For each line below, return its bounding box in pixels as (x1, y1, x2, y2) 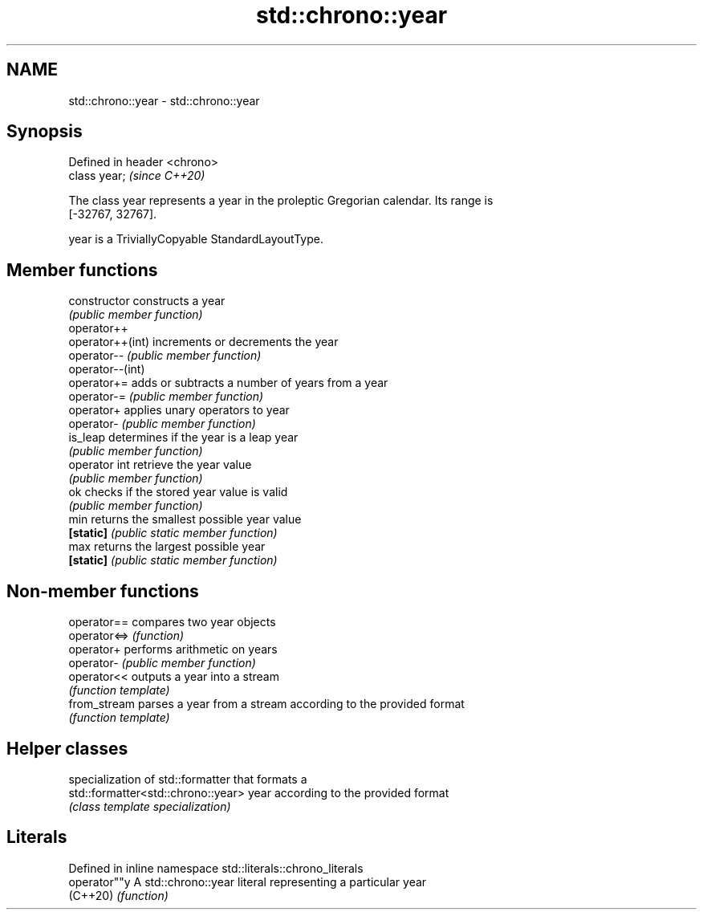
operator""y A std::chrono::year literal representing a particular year (68, 874, 427, 889)
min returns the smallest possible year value (68, 512, 302, 527)
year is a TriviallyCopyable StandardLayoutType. (68, 232, 323, 246)
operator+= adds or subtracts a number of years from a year (68, 376, 388, 390)
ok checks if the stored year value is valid (68, 485, 288, 499)
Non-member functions (6, 580, 199, 601)
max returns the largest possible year (68, 539, 266, 554)
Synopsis (6, 121, 83, 142)
